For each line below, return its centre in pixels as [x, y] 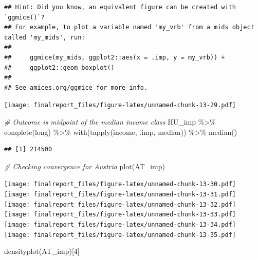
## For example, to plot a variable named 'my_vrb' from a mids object [129, 27]
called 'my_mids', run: [45, 37]
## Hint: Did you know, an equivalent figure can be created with [120, 7]
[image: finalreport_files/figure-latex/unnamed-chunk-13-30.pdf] [120, 184]
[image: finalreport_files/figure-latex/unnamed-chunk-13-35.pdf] [120, 235]
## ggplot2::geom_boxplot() [59, 67]
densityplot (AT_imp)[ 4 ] [42, 251]
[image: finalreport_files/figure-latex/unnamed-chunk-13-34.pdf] [120, 225]
